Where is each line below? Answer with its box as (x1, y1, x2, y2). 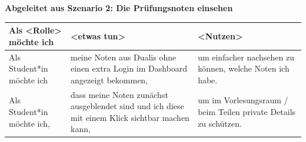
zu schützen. (198, 117, 242, 129)
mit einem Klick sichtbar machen (70, 111, 189, 123)
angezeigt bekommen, (70, 73, 148, 86)
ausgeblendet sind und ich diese (70, 100, 184, 112)
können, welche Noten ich (198, 62, 290, 75)
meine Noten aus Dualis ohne (70, 50, 177, 63)
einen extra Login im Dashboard (70, 62, 188, 75)
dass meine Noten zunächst (70, 88, 168, 100)
